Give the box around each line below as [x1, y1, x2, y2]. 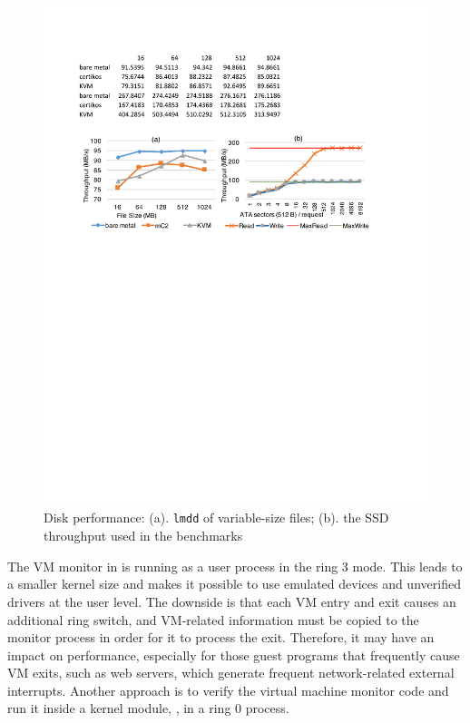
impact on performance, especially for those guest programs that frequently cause [7, 645, 460, 664]
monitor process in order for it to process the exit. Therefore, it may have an [7, 628, 435, 647]
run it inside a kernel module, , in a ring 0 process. [7, 699, 289, 718]
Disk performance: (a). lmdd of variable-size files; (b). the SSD [44, 508, 389, 527]
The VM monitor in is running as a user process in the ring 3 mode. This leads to [7, 556, 463, 575]
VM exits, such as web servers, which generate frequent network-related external [7, 663, 455, 682]
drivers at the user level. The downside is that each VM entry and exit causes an [7, 591, 456, 611]
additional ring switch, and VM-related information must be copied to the [7, 610, 419, 629]
